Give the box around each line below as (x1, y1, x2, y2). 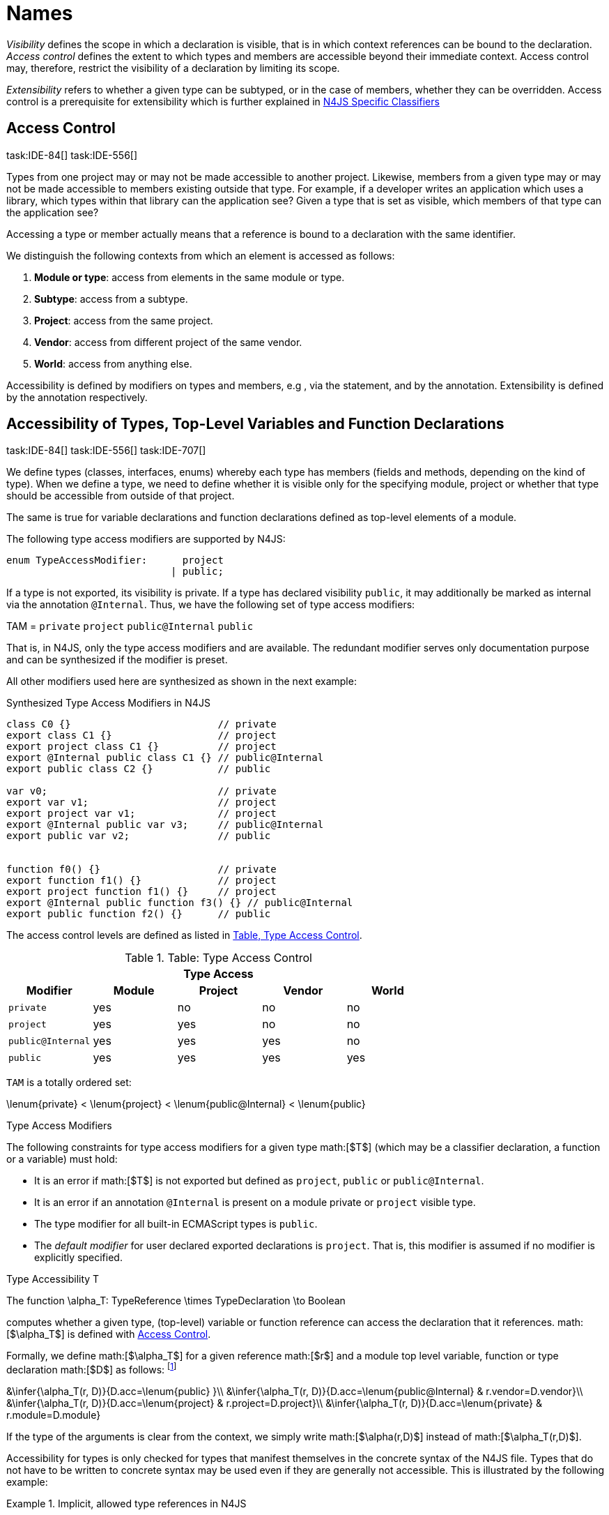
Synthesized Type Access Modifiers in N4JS (6, 697, 210, 709)
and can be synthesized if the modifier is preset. (6, 654, 228, 666)
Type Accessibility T (6, 1273, 100, 1286)
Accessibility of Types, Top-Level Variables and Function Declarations (6, 415, 504, 433)
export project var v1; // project (6, 808, 277, 820)
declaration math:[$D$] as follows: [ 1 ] (6, 1362, 177, 1376)
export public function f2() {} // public (6, 908, 271, 920)
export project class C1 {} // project (6, 741, 277, 753)
